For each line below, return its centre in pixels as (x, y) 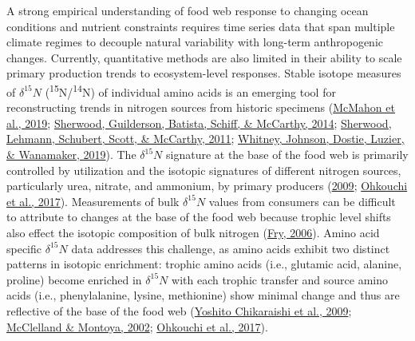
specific (24, 248)
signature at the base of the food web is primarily (287, 154)
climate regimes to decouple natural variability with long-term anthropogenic (195, 42)
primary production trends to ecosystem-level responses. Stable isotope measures (204, 73)
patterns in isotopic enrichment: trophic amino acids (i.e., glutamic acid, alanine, (204, 264)
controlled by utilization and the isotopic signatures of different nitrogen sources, (204, 170)
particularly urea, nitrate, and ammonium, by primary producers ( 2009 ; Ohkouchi (207, 186)
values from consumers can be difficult (302, 201)
